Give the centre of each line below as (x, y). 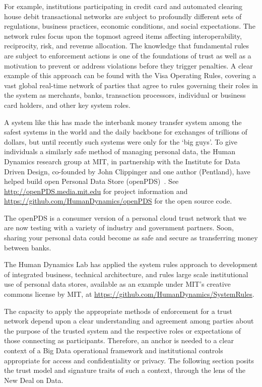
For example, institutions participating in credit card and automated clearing (123, 6)
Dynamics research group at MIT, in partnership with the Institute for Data (122, 161)
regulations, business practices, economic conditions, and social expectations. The (130, 26)
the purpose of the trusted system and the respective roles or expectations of (123, 330)
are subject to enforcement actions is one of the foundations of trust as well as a (128, 55)
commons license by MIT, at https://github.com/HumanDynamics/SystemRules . (129, 294)
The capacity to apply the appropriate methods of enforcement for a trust (118, 311)
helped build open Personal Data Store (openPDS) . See (91, 181)
